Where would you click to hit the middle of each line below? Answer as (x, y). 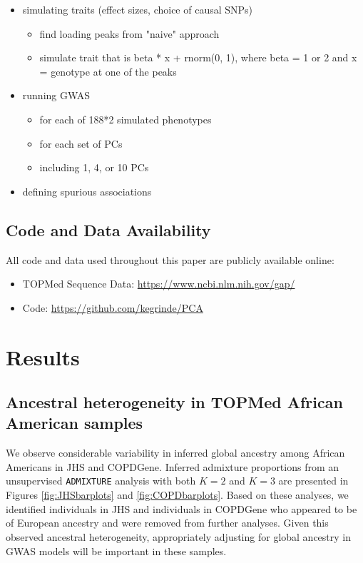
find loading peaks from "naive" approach (129, 33)
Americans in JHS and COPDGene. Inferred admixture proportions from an (173, 466)
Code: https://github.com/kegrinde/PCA (113, 307)
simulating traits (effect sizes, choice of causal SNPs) (138, 9)
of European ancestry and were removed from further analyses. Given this (167, 523)
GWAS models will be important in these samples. (116, 551)
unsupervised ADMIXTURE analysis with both (101, 481)
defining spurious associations (87, 191)
